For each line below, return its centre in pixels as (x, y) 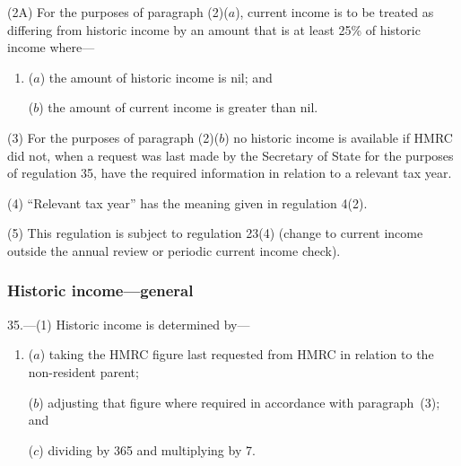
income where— (51, 47)
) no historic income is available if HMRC (339, 137)
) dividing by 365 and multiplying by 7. (147, 449)
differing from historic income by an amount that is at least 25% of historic (214, 29)
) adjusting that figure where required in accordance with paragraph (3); (239, 402)
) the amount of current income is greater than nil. (178, 107)
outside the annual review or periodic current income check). (174, 250)
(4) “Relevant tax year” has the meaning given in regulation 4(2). (187, 202)
